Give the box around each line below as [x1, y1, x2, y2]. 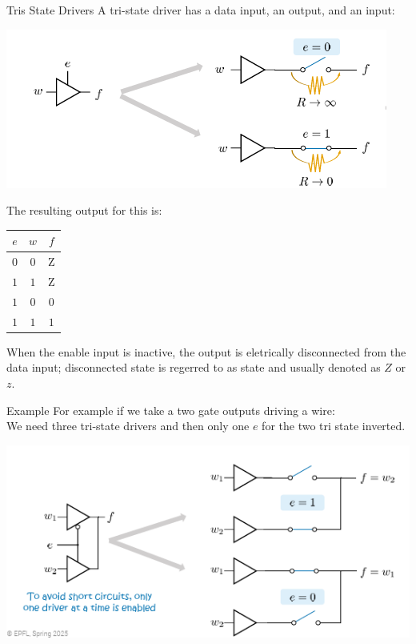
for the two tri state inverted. [262, 417, 406, 434]
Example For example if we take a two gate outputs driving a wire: [6, 401, 335, 418]
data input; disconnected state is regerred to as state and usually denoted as [6, 359, 381, 376]
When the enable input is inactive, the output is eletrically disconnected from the [6, 343, 406, 360]
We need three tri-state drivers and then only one [6, 417, 250, 434]
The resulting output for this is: [6, 202, 162, 219]
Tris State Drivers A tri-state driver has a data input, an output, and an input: [6, 2, 395, 18]
